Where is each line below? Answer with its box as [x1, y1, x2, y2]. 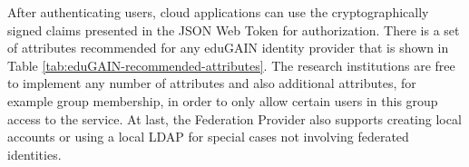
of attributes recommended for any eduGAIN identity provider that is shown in [7, 38, 449, 57]
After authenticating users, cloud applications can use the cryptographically [7, 3, 429, 21]
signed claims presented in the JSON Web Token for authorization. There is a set [7, 20, 460, 39]
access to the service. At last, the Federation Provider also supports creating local [7, 109, 462, 128]
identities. [7, 144, 62, 163]
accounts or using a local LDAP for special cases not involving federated [7, 127, 409, 146]
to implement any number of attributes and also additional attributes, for [7, 74, 416, 93]
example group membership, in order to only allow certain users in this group [7, 91, 438, 110]
